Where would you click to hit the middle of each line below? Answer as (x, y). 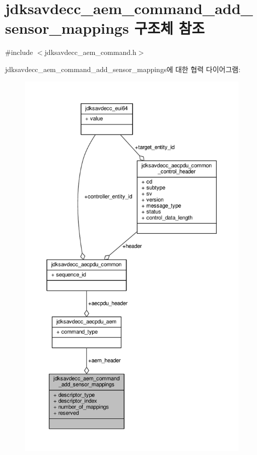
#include (19, 52)
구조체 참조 (169, 28)
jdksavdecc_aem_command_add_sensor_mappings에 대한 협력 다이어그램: (123, 69)
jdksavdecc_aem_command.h (90, 52)
